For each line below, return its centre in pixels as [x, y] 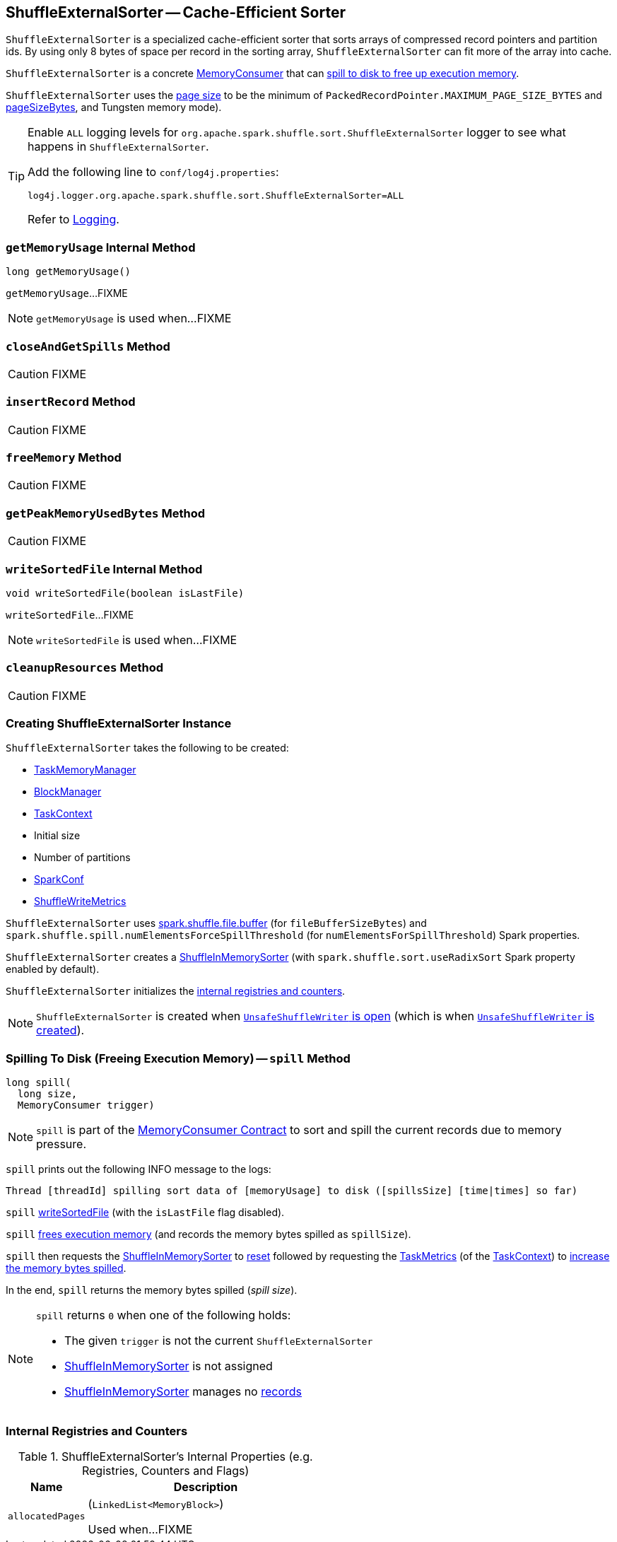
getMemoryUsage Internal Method [101, 247]
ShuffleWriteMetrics [80, 901]
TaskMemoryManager [85, 770]
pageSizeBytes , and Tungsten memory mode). [114, 107]
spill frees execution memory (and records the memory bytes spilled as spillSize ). [208, 1234]
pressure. [61, 1144]
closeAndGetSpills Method [88, 346]
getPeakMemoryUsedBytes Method [106, 513]
